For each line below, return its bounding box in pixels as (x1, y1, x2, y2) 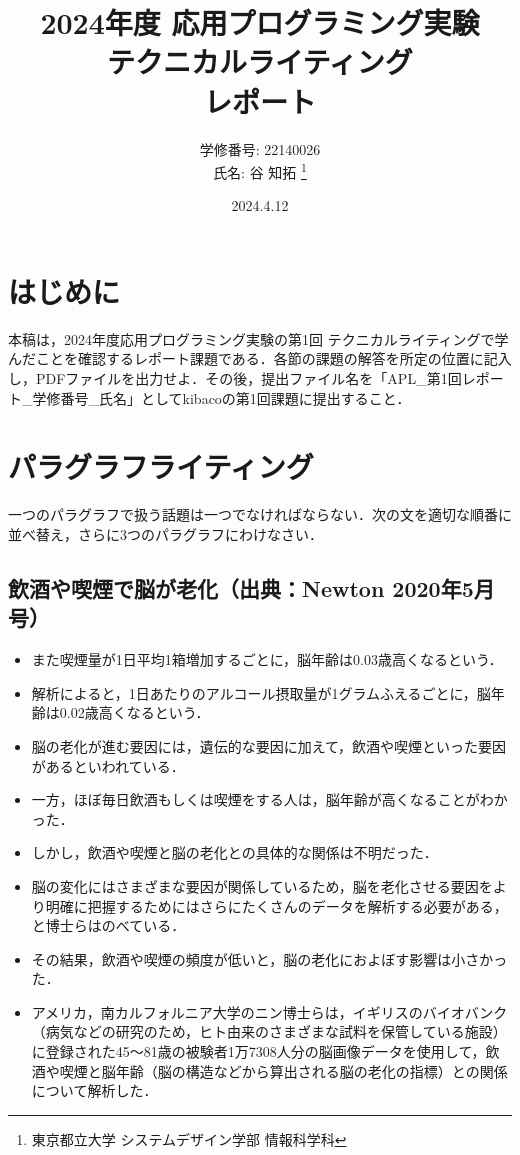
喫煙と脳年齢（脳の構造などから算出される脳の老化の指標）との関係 (59, 1060, 508, 1081)
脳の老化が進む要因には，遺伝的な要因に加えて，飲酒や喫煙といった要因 (31, 735, 507, 756)
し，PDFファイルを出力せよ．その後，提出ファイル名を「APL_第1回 (8, 368, 462, 389)
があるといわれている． (31, 755, 185, 776)
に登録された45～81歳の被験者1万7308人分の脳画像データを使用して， (31, 1041, 486, 1062)
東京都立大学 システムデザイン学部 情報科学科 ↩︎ (31, 1128, 347, 1149)
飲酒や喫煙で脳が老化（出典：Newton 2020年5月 (8, 572, 495, 603)
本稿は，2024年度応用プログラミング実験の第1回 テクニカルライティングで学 (8, 328, 509, 349)
